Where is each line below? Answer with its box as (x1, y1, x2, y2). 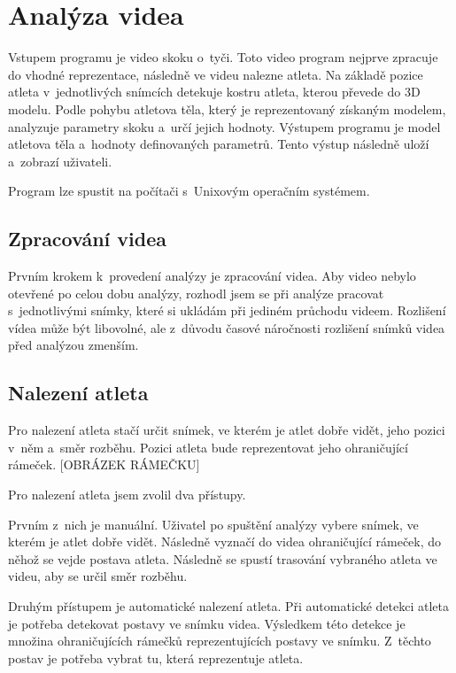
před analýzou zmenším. (8, 336, 139, 354)
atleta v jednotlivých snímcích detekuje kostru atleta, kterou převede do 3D (8, 82, 421, 101)
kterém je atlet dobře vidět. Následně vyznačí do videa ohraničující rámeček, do (8, 532, 442, 551)
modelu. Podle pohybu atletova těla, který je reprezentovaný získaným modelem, (8, 99, 446, 118)
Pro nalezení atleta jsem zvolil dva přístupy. (8, 485, 246, 504)
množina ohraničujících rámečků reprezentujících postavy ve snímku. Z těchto (8, 631, 431, 650)
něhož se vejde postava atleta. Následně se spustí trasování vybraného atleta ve (8, 549, 437, 568)
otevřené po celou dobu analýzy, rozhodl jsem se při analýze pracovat (8, 283, 384, 302)
